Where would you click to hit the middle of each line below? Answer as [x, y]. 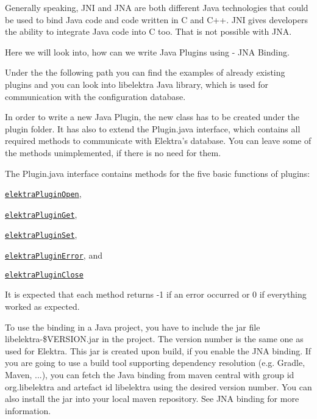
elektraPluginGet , [41, 214]
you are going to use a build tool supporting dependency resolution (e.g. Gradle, [155, 363]
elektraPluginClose [44, 275]
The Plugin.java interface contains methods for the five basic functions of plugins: [158, 173]
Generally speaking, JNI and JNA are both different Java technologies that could [157, 7]
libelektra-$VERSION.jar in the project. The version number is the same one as [154, 339]
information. [28, 410]
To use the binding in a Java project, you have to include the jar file [133, 327]
